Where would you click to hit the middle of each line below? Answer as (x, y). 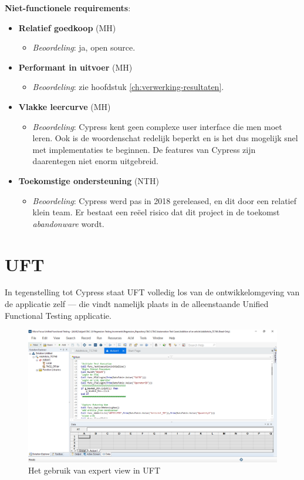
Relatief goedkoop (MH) (67, 27)
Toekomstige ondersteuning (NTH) (89, 180)
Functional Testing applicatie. (58, 315)
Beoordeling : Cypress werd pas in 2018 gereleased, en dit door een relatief (164, 200)
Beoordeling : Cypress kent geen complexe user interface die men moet (157, 126)
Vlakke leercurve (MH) (65, 106)
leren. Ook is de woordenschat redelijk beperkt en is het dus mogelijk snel (165, 138)
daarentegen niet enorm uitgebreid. (96, 161)
